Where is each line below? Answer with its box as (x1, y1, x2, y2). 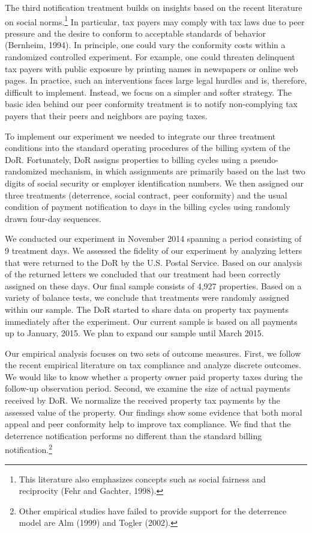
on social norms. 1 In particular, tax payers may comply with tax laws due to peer (5, 13, 305, 28)
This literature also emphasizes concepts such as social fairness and (19, 472, 266, 485)
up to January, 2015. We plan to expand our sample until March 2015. (5, 327, 264, 339)
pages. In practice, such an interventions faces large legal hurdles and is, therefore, (5, 74, 307, 87)
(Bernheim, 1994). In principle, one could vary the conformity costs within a (5, 39, 286, 51)
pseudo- (250, 153, 278, 165)
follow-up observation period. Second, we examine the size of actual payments (5, 382, 290, 395)
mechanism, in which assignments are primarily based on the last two (50, 165, 305, 177)
